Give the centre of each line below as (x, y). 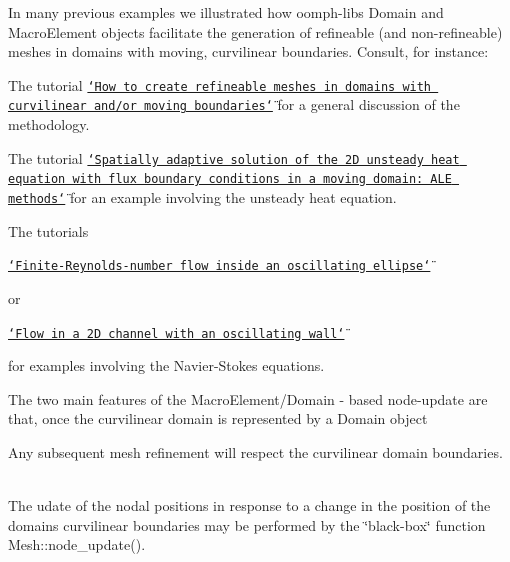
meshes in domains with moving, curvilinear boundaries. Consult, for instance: (248, 51)
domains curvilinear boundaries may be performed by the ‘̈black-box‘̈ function (247, 524)
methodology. (49, 124)
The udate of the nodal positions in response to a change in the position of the (249, 505)
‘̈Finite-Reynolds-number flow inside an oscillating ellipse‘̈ (219, 266)
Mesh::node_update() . (77, 544)
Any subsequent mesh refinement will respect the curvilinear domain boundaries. (255, 451)
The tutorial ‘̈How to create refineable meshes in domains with (220, 84)
